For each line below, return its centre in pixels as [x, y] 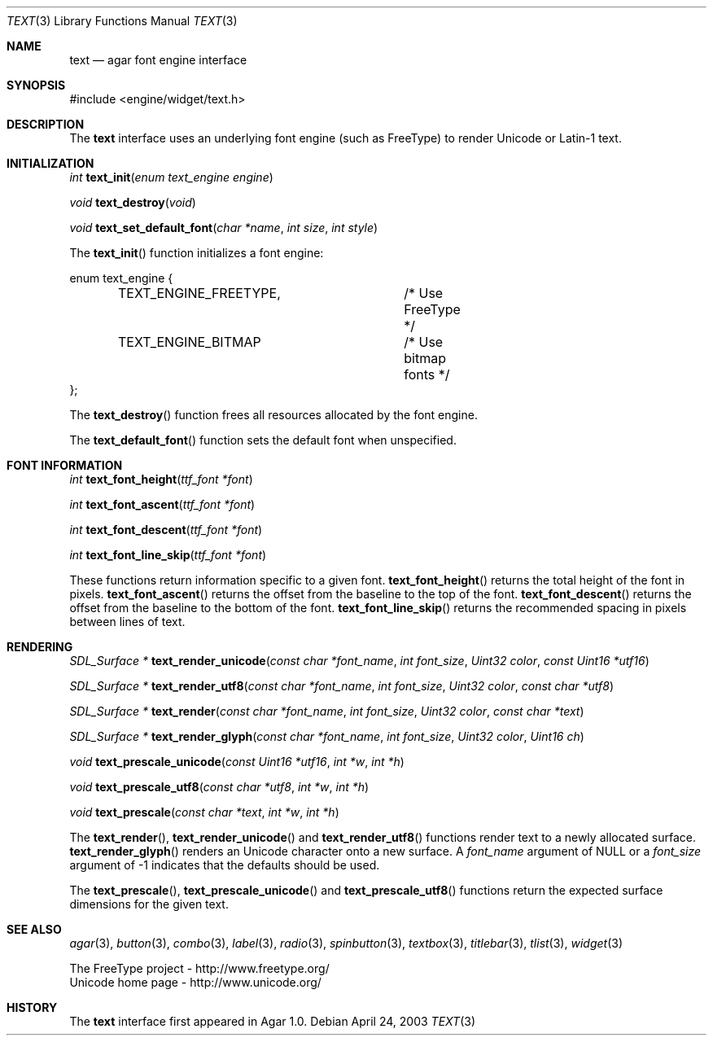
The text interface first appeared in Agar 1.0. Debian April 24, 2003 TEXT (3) [272, 1021]
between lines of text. [127, 622]
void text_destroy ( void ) [133, 202]
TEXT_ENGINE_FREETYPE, [199, 293]
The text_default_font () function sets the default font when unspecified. [263, 440]
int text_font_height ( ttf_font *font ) [161, 479]
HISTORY [32, 1007]
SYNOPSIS [36, 85]
